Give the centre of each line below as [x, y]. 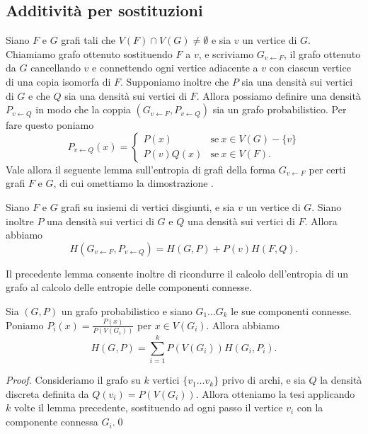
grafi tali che [88, 40]
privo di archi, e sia [264, 380]
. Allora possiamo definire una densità [278, 95]
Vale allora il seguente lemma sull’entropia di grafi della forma [141, 169]
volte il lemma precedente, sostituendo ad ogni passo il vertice [148, 407]
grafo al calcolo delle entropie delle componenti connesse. [129, 287]
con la [310, 407]
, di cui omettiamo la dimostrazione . [133, 183]
